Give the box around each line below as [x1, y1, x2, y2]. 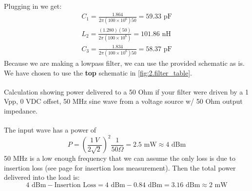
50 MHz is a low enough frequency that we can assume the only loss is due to [4, 153, 235, 163]
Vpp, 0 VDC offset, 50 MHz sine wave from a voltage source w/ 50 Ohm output [4, 96, 243, 106]
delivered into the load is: [4, 172, 80, 182]
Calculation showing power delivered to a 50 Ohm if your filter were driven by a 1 [4, 86, 249, 96]
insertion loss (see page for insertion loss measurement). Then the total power [4, 162, 236, 172]
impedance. [4, 105, 38, 115]
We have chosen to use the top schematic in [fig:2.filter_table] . [4, 67, 192, 77]
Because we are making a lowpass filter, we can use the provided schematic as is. [4, 57, 245, 68]
